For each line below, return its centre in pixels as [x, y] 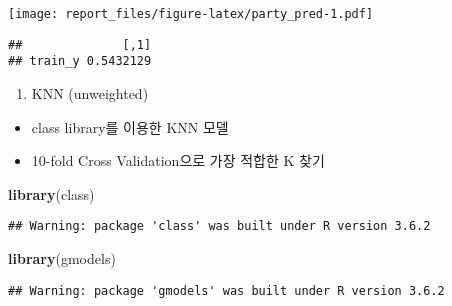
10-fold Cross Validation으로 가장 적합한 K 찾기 [178, 160]
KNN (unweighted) [90, 92]
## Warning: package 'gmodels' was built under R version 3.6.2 [226, 290]
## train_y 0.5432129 [80, 61]
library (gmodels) [62, 258]
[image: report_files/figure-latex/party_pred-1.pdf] [191, 14]
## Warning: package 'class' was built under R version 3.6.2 [219, 226]
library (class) [51, 193]
